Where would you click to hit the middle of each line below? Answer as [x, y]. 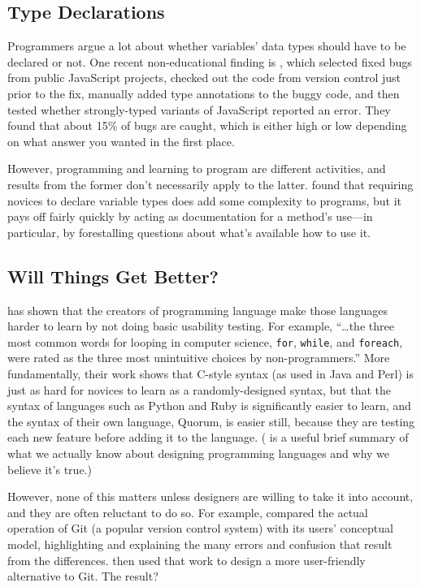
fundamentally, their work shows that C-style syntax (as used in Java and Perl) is [210, 373]
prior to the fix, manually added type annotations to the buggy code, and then [204, 93]
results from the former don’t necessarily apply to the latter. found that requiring [210, 184]
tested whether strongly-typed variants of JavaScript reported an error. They [199, 109]
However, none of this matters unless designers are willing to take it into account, [210, 496]
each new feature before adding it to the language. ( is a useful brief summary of [208, 437]
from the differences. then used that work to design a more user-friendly [187, 560]
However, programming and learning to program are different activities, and [197, 168]
